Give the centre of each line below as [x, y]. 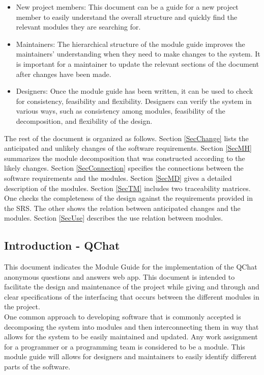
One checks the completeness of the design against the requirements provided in [128, 198]
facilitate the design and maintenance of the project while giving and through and [132, 287]
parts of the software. [37, 367]
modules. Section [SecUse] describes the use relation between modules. [114, 218]
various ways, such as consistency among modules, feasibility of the [121, 111]
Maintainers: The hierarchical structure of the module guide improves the [130, 44]
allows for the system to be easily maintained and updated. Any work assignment [131, 337]
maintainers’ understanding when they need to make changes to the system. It [138, 54]
